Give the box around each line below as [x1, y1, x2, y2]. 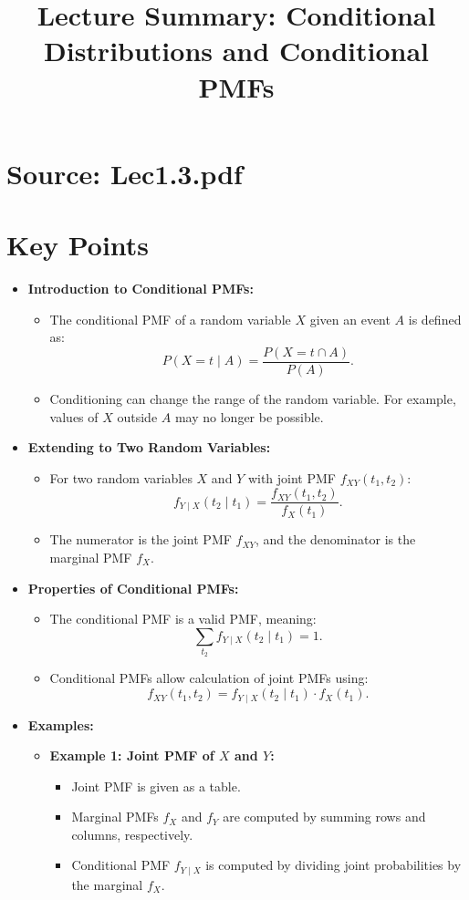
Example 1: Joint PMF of [49, 746, 214, 765]
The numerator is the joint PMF [49, 530, 232, 549]
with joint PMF [247, 468, 336, 487]
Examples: [27, 715, 94, 734]
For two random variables [49, 468, 193, 487]
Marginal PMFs [71, 807, 159, 826]
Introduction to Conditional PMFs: [27, 279, 254, 298]
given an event [309, 309, 391, 328]
